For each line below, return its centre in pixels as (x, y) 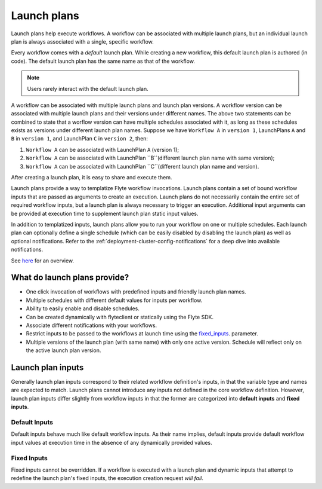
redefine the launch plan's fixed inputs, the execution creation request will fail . (107, 478)
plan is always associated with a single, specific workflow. (83, 41)
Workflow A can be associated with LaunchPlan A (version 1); (103, 149)
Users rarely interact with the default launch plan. (88, 88)
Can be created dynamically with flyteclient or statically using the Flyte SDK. (120, 317)
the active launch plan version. (64, 350)
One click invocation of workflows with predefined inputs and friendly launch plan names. (136, 292)
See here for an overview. (43, 261)
